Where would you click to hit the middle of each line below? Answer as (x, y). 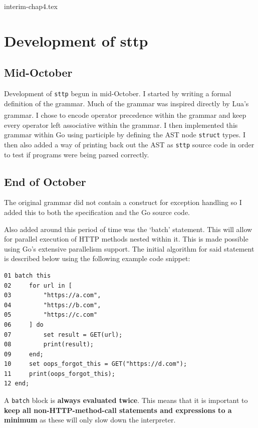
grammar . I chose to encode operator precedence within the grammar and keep (125, 115)
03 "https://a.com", (53, 295)
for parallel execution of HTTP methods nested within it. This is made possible (126, 239)
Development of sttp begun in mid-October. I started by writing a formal (118, 93)
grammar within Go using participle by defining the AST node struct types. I (125, 135)
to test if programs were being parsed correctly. (77, 154)
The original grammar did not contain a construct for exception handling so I (123, 202)
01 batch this (28, 275)
